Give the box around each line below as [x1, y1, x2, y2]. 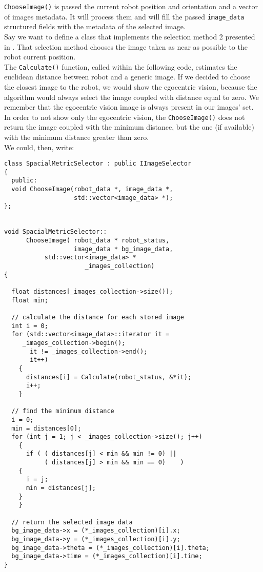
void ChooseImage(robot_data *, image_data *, [11, 186, 173, 193]
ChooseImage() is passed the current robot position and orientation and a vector [4, 1, 258, 11]
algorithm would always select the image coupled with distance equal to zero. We [4, 91, 259, 102]
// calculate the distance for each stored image [11, 313, 184, 321]
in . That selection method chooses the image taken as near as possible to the [4, 41, 248, 52]
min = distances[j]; [26, 484, 96, 492]
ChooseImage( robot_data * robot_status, [26, 237, 170, 244]
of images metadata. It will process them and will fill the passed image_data [4, 11, 245, 22]
